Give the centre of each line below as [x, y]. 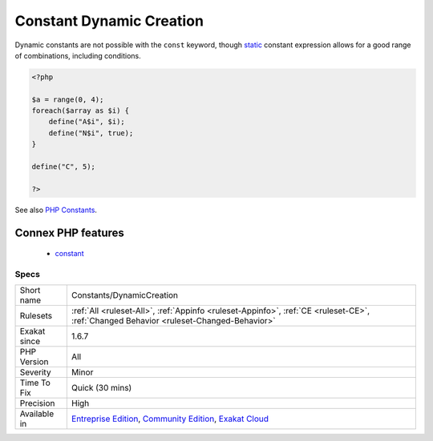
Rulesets [36, 316]
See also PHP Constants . [56, 210]
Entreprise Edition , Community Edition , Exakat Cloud [170, 419]
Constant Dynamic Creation [109, 21]
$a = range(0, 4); [68, 99]
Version [34, 362]
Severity [35, 372]
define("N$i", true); [91, 133]
